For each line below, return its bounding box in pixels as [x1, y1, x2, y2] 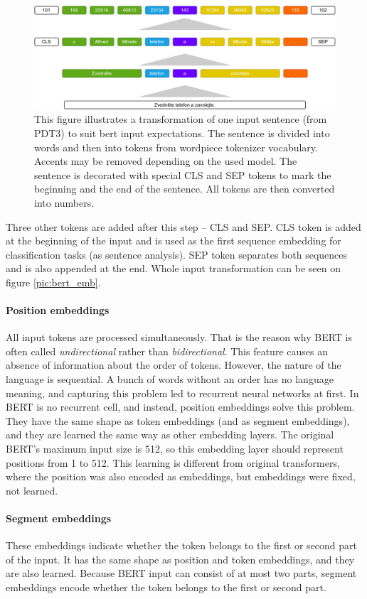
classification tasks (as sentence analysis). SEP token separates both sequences [6, 247, 348, 261]
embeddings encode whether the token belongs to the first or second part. [6, 579, 326, 594]
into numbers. [34, 195, 95, 210]
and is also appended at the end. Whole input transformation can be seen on [6, 261, 341, 276]
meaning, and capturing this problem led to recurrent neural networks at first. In [6, 385, 359, 400]
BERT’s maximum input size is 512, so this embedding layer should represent [6, 441, 344, 456]
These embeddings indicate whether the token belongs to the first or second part [6, 538, 358, 553]
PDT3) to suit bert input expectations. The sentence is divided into [34, 125, 330, 140]
